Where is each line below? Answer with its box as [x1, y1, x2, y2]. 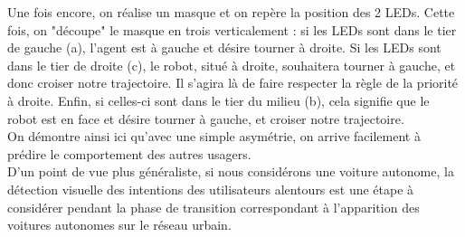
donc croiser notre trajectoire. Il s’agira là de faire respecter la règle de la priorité [7, 73, 459, 92]
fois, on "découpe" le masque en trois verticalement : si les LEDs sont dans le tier [7, 20, 457, 39]
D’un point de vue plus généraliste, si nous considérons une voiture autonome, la [7, 162, 454, 181]
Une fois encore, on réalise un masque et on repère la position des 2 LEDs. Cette [7, 3, 455, 21]
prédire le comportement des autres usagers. [7, 144, 251, 163]
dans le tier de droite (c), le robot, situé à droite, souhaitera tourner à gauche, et [7, 55, 456, 74]
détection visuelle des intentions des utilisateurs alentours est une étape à [7, 179, 414, 198]
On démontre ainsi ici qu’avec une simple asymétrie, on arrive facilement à [7, 127, 421, 146]
